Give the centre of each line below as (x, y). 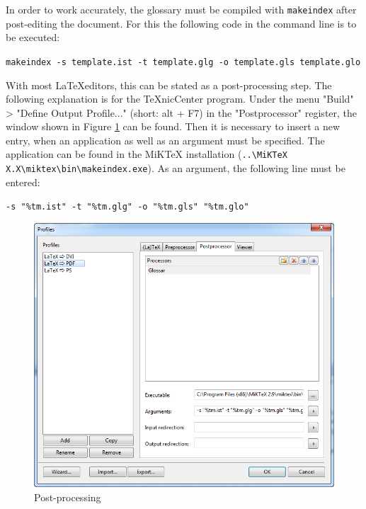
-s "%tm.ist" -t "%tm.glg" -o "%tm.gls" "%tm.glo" (127, 207)
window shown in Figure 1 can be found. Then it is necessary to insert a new (173, 126)
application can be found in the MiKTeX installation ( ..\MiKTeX (147, 154)
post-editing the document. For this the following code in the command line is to (181, 23)
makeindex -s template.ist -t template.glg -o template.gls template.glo (183, 62)
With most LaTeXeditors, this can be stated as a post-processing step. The (169, 85)
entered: (23, 182)
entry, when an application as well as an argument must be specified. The (165, 140)
